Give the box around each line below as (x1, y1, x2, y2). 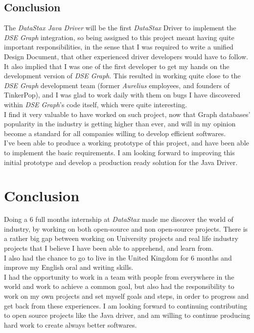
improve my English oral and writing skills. (4, 262, 134, 272)
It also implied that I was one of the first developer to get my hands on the (4, 61, 230, 71)
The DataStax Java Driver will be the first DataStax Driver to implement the (4, 23, 236, 33)
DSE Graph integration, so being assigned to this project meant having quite (4, 32, 234, 42)
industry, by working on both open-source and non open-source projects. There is (4, 223, 248, 234)
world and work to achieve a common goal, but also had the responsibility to (4, 281, 234, 291)
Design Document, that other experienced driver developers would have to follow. (4, 51, 248, 61)
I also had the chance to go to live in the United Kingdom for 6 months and (4, 252, 232, 262)
